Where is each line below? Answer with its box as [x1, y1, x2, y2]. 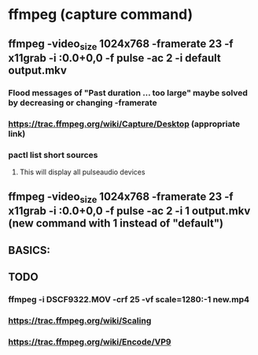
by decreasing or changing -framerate [8, 97, 157, 108]
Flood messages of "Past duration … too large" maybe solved [8, 87, 248, 98]
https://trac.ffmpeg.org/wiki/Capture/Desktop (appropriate [8, 118, 241, 129]
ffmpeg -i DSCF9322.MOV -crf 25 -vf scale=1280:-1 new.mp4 [8, 294, 250, 305]
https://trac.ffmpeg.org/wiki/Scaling [8, 316, 152, 327]
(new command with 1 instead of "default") [8, 217, 224, 230]
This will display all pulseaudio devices [19, 167, 146, 177]
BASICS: [8, 243, 51, 257]
